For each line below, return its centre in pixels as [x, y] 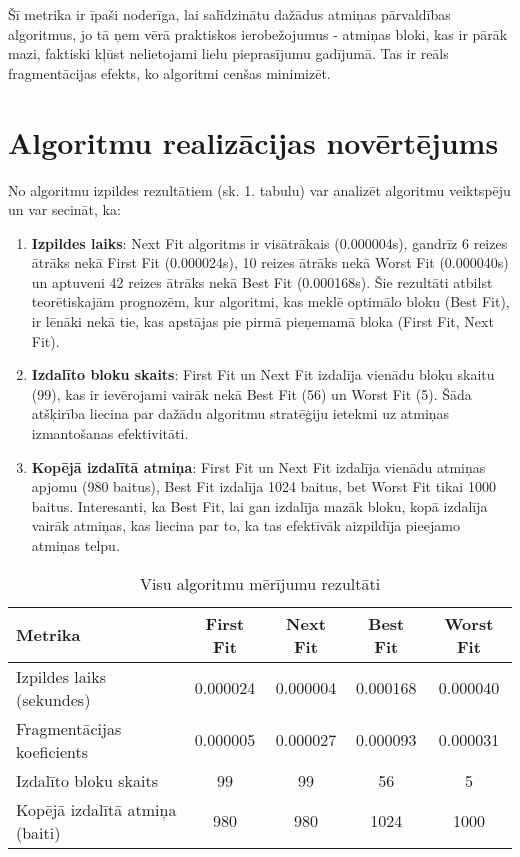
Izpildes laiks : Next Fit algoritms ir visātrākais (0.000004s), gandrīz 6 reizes [269, 242]
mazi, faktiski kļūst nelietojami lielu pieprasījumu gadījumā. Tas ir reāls [228, 53]
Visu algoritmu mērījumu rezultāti [260, 583]
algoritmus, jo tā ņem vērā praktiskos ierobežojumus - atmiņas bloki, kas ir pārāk [258, 33]
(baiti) [38, 832]
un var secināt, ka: [64, 209]
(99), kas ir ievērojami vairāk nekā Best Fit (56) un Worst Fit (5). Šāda [251, 393]
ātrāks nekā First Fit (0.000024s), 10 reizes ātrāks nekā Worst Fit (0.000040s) [270, 262]
